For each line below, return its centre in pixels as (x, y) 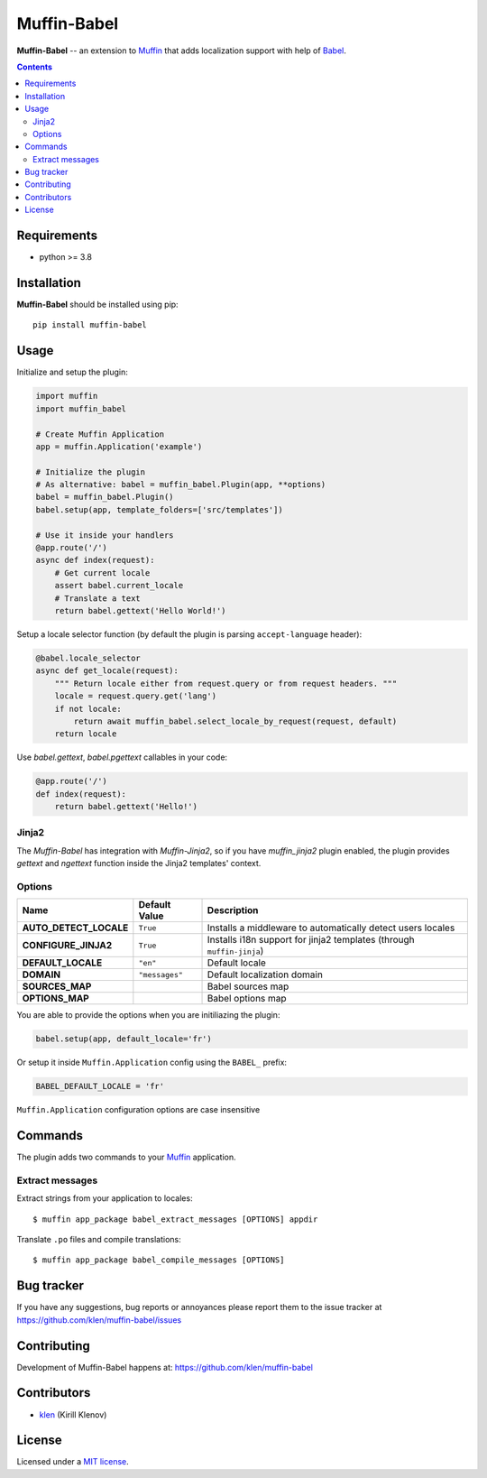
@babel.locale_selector (88, 658)
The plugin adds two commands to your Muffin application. (126, 1157)
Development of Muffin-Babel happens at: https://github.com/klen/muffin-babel (165, 1367)
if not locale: (88, 709)
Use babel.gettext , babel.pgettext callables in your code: (122, 757)
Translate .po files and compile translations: (99, 1240)
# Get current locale (102, 573)
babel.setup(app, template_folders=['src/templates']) (159, 509)
